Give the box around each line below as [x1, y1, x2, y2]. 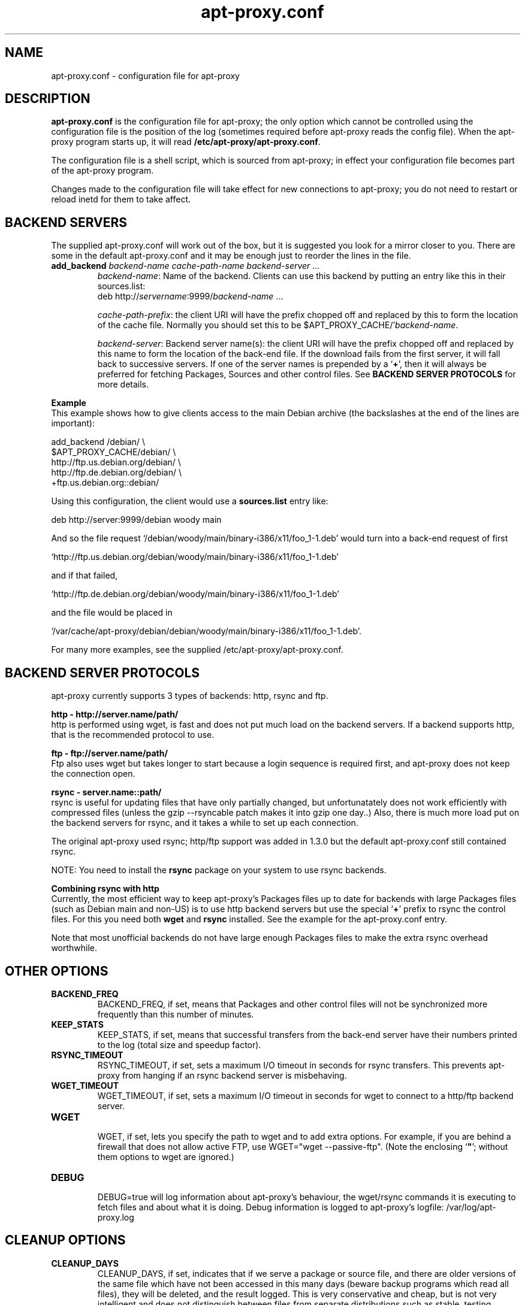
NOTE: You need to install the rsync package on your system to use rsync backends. [51, 865, 387, 876]
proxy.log [97, 1212, 134, 1222]
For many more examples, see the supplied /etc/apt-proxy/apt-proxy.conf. [51, 644, 343, 655]
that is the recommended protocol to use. [51, 729, 215, 740]
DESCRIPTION [5, 91, 90, 107]
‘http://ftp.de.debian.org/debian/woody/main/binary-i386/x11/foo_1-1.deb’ [51, 589, 339, 599]
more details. [97, 379, 149, 390]
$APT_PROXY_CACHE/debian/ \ [51, 447, 176, 458]
